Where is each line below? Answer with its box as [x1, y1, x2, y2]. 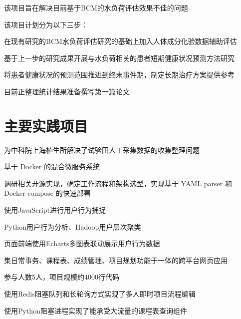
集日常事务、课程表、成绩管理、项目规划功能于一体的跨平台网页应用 [4, 255, 228, 265]
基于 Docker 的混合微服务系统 [4, 161, 100, 172]
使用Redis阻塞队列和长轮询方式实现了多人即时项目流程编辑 [4, 289, 196, 299]
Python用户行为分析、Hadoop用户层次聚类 [4, 221, 141, 232]
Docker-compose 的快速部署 [4, 188, 91, 198]
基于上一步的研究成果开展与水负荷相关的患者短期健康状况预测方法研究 [4, 52, 235, 63]
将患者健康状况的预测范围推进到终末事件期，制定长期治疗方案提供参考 [4, 69, 235, 80]
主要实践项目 [4, 115, 88, 136]
